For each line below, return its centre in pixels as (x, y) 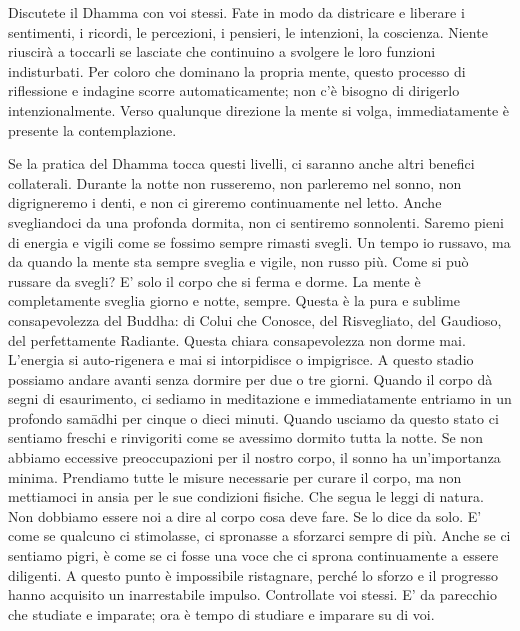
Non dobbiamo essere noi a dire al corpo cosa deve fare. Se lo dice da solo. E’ (245, 515)
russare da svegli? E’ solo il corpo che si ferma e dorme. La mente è (214, 280)
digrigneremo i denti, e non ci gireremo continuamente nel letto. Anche (225, 202)
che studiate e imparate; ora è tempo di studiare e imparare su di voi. (221, 613)
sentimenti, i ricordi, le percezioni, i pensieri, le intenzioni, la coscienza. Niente (248, 31)
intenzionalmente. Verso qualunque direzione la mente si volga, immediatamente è (259, 109)
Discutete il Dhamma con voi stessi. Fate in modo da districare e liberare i (236, 12)
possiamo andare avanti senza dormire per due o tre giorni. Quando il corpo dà (250, 378)
